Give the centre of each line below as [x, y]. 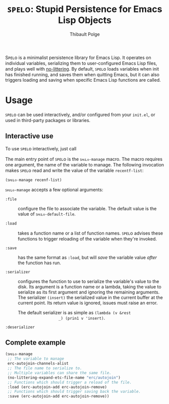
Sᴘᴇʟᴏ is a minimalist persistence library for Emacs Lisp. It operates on [78, 57]
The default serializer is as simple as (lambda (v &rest [74, 312]
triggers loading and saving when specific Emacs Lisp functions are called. [83, 80]
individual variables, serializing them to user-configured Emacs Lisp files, [81, 63]
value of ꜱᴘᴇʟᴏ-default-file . [47, 214]
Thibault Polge [85, 34]
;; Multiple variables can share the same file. [60, 373]
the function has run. [40, 263]
